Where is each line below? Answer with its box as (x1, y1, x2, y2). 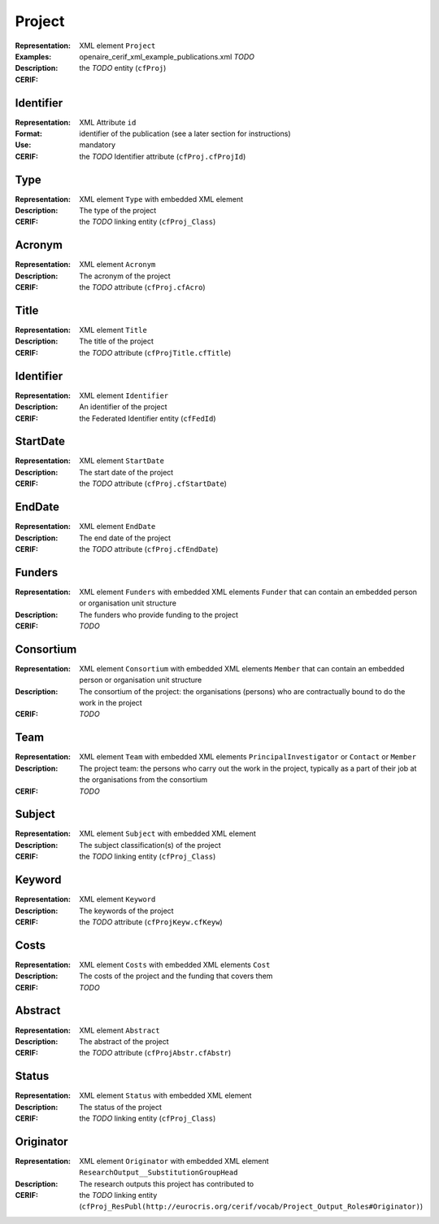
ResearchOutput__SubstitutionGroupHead (79, 1168, 238, 1178)
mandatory (79, 140, 116, 150)
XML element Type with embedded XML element (79, 194, 244, 203)
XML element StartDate (79, 456, 164, 466)
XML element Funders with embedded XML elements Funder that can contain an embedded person (79, 587, 418, 597)
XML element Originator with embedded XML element (79, 1156, 269, 1165)
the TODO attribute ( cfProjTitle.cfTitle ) (79, 348, 232, 357)
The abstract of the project (79, 1036, 170, 1046)
